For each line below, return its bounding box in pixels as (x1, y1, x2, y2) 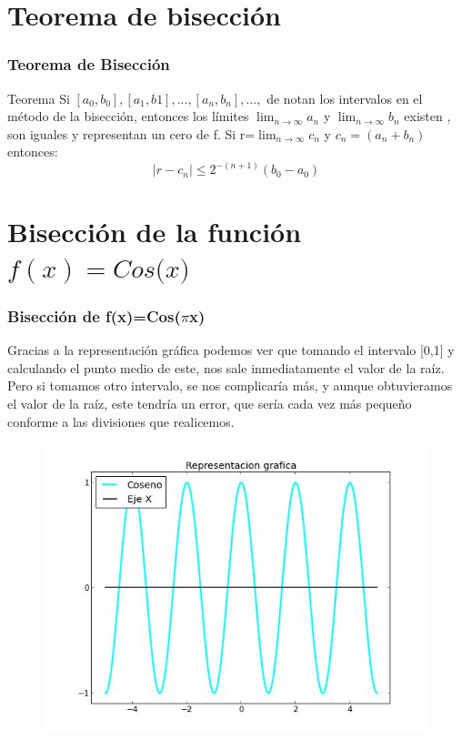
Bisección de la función (7, 212, 302, 249)
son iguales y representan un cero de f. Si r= (7, 124, 256, 143)
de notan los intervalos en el (266, 88, 423, 107)
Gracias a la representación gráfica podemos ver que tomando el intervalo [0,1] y (7, 340, 455, 360)
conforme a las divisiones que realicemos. (7, 411, 235, 431)
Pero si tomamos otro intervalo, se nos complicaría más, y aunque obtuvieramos (7, 376, 453, 395)
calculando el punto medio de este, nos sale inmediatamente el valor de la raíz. (7, 358, 445, 377)
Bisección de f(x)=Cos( (7, 304, 181, 327)
